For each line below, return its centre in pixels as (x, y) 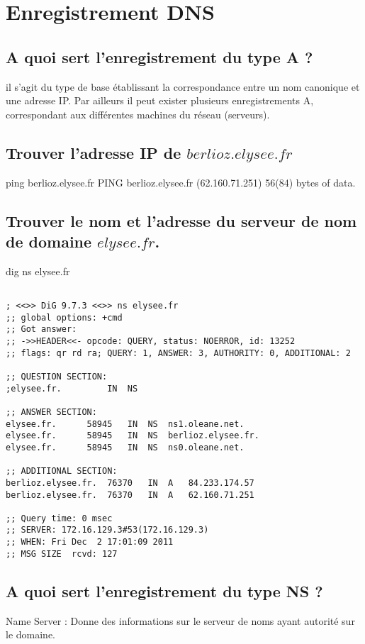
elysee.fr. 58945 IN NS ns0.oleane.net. (125, 447)
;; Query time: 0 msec (59, 518)
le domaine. (30, 634)
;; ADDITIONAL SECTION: (62, 471)
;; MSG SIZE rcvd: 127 (62, 554)
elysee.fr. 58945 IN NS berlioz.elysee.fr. (133, 436)
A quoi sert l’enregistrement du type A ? (159, 56)
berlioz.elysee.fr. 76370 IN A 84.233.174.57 (130, 483)
